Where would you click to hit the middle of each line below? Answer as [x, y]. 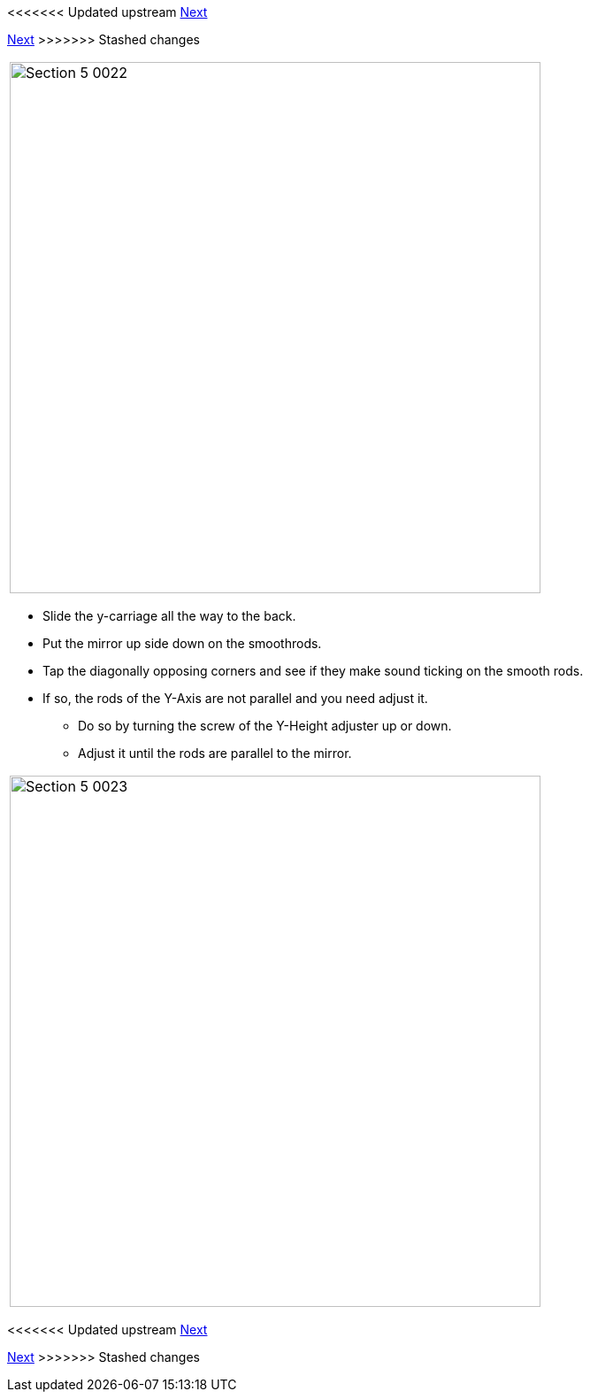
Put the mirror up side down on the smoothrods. [182, 643]
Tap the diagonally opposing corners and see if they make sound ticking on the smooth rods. [313, 671]
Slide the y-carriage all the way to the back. [169, 616]
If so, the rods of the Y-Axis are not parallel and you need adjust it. [235, 698]
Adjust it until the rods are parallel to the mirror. [215, 753]
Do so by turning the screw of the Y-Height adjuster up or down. [265, 726]
